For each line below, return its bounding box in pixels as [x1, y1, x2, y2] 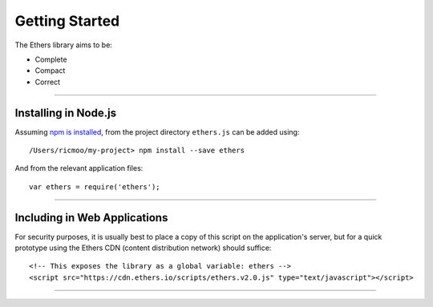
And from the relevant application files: [14, 164, 144, 173]
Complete [34, 55, 67, 64]
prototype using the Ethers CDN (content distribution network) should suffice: [14, 243, 272, 252]
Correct [34, 77, 60, 87]
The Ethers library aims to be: [14, 40, 112, 50]
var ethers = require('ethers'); [29, 182, 160, 192]
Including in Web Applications [14, 211, 168, 224]
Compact [34, 66, 66, 75]
